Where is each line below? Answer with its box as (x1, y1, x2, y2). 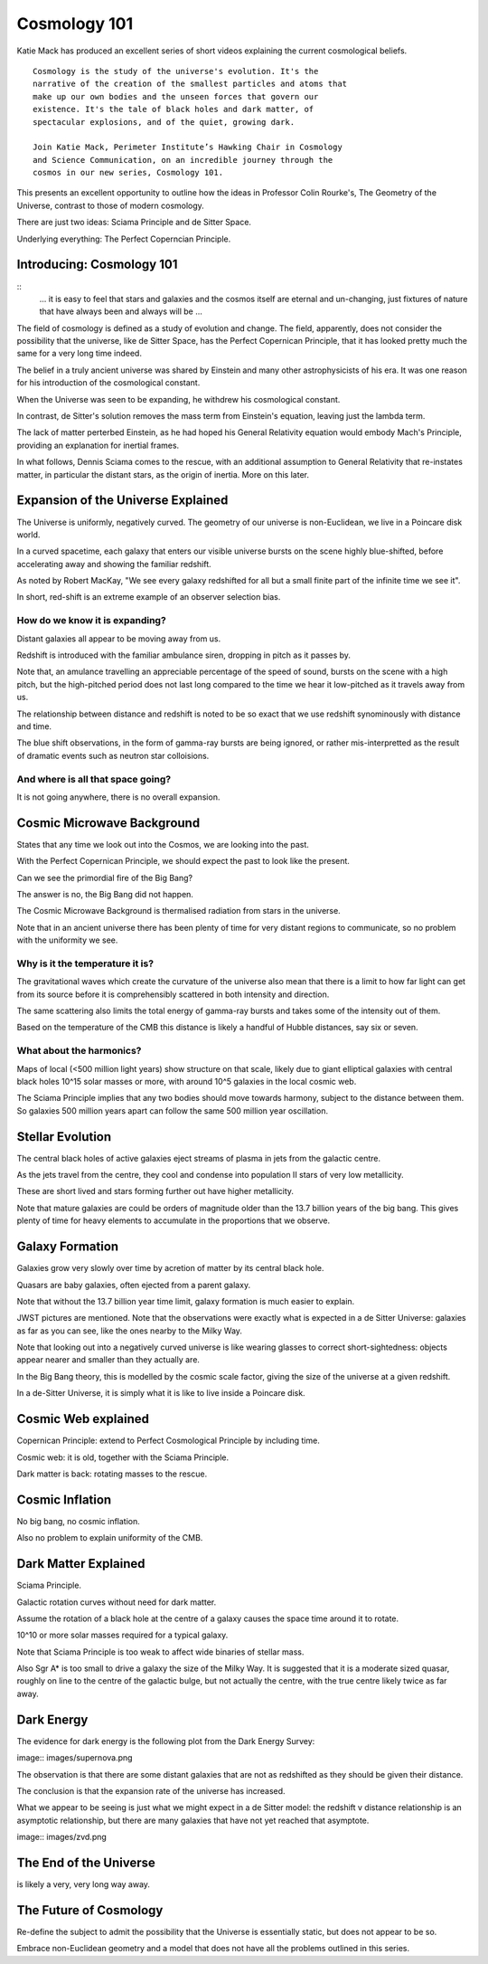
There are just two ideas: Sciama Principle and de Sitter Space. (16, 217, 252, 228)
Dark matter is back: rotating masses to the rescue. (16, 1468, 208, 1479)
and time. (16, 720, 52, 732)
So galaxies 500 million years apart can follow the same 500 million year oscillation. (16, 1105, 329, 1116)
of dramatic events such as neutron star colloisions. (16, 750, 210, 761)
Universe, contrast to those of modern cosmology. (16, 200, 205, 211)
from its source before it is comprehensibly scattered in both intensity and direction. (16, 989, 330, 1000)
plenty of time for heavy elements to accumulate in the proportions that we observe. (16, 1215, 330, 1226)
